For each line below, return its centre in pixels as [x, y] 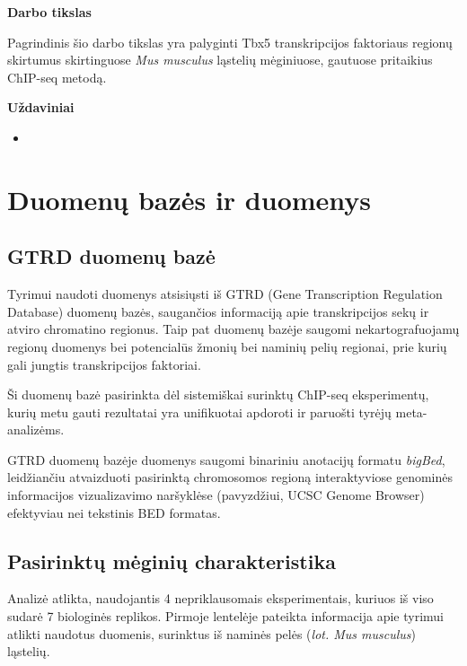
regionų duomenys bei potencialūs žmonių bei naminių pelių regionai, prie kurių [227, 346]
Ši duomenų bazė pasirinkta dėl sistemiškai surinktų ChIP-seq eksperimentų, [218, 394]
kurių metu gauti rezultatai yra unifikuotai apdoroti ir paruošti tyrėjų [199, 412]
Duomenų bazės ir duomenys [189, 199]
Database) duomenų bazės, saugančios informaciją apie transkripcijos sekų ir [218, 311]
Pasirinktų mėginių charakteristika [172, 561]
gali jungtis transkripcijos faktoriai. [104, 364]
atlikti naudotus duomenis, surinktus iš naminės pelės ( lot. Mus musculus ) [211, 633]
